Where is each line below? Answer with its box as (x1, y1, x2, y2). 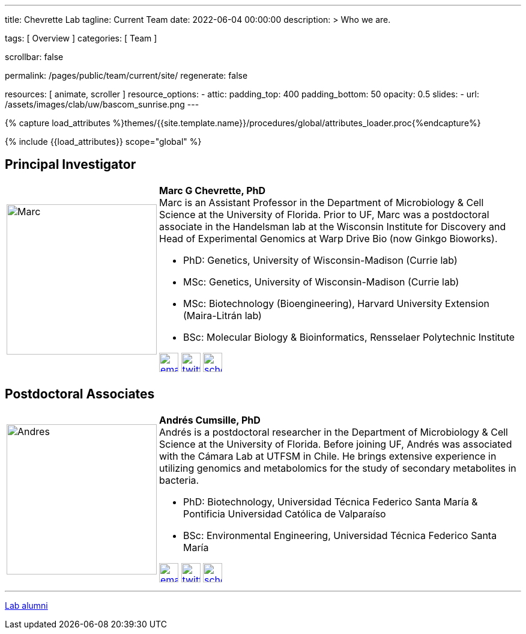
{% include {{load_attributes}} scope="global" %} (5, 136, 202, 147)
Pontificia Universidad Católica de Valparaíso (183, 507, 386, 520)
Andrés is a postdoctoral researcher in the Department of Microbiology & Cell (159, 425, 508, 438)
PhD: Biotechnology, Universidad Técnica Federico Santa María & (183, 495, 478, 508)
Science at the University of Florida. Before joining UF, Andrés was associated (159, 437, 512, 450)
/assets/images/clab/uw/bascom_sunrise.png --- (5, 99, 199, 109)
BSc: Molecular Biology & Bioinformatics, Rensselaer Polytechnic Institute (183, 331, 515, 343)
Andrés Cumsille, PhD (159, 413, 261, 426)
